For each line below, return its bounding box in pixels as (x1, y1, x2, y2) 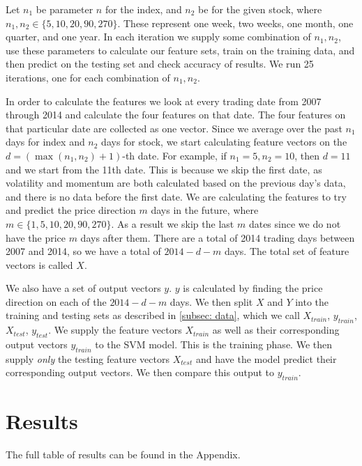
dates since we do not (248, 216, 341, 231)
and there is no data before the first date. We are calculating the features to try (6, 189, 347, 203)
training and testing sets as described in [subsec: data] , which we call (6, 308, 300, 323)
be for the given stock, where (198, 2, 322, 16)
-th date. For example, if (122, 148, 227, 162)
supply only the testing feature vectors (6, 351, 169, 366)
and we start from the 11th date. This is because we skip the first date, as (6, 162, 322, 176)
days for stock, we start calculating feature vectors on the (101, 134, 347, 149)
